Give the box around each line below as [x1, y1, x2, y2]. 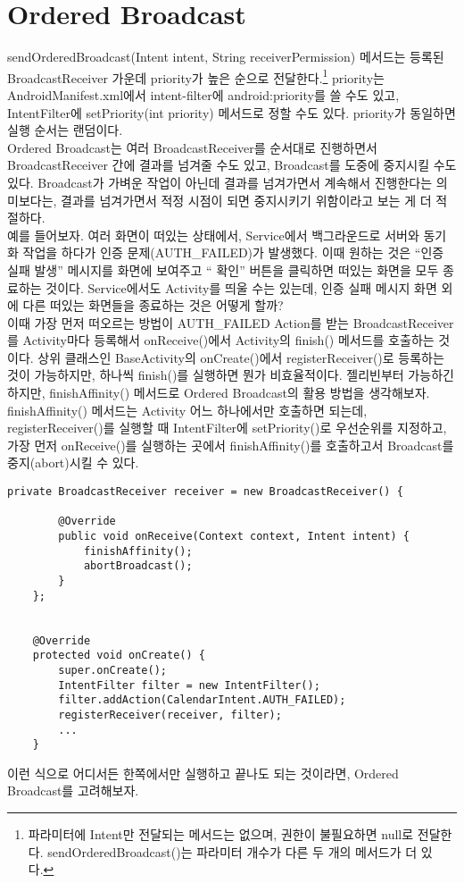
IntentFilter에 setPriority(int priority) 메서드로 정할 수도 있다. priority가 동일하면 [7, 103, 456, 122]
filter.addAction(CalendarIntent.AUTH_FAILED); [58, 694, 346, 707]
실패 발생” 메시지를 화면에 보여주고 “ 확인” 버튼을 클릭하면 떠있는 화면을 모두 [7, 260, 439, 279]
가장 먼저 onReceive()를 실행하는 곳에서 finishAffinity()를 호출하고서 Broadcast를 [7, 435, 454, 454]
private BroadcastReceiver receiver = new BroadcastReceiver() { [7, 485, 403, 499]
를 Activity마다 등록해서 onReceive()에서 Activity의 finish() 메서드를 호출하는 [7, 331, 435, 349]
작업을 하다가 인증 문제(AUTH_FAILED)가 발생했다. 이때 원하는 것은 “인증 [22, 243, 444, 262]
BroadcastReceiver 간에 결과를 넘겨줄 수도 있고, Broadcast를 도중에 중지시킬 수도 [7, 156, 457, 174]
